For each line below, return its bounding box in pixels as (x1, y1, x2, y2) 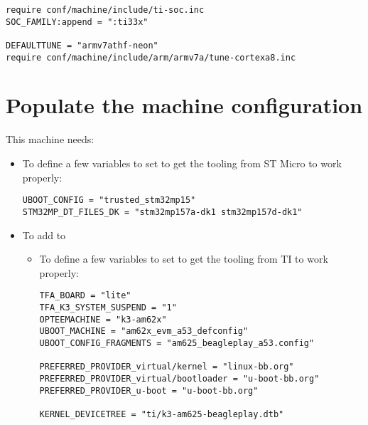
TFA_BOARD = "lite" (39, 290, 131, 301)
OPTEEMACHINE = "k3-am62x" (39, 314, 167, 325)
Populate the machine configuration (6, 90, 363, 120)
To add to (22, 227, 66, 242)
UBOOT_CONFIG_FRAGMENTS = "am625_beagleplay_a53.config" (39, 337, 315, 348)
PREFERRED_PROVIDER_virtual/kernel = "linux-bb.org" (39, 362, 294, 372)
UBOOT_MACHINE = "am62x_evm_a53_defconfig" (39, 326, 249, 337)
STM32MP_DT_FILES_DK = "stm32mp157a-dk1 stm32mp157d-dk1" (22, 206, 303, 217)
